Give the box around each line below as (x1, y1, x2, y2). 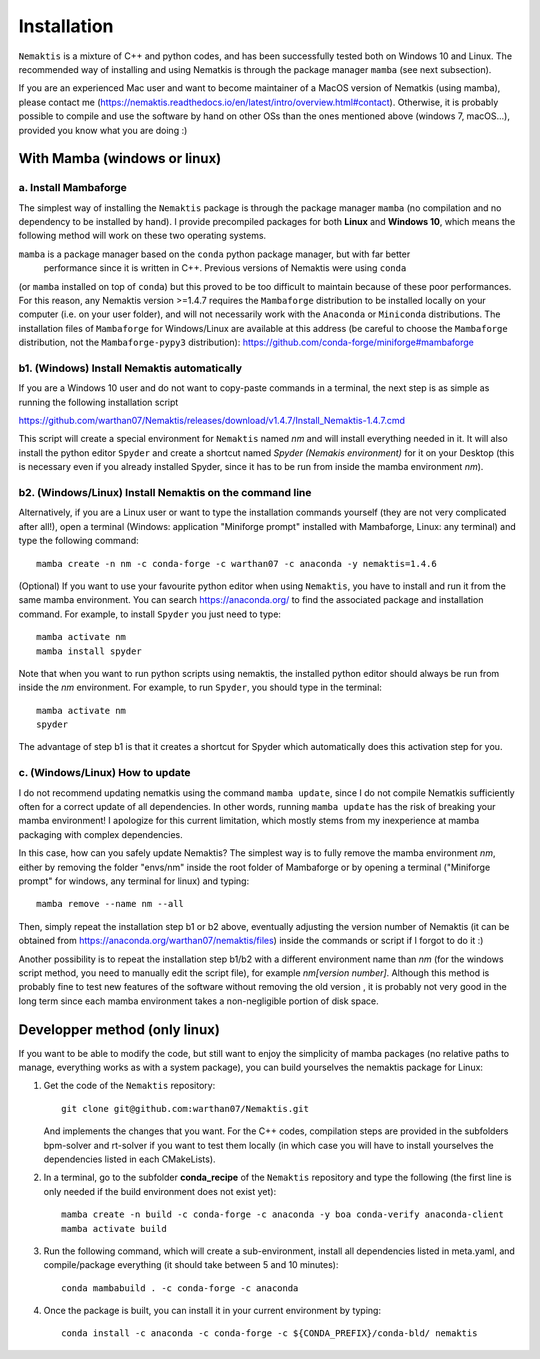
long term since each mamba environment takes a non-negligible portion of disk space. (18, 995, 379, 1007)
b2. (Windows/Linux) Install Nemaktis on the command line (18, 486, 312, 500)
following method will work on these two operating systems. (18, 230, 267, 242)
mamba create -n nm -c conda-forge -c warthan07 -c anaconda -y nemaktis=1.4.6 (36, 558, 437, 569)
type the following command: (18, 535, 139, 547)
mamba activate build (61, 1223, 167, 1234)
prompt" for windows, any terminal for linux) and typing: (18, 875, 250, 887)
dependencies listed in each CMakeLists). (43, 1153, 216, 1165)
